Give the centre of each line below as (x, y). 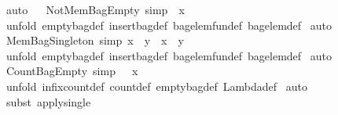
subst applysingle (48, 101)
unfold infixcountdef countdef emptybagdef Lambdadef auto (156, 86)
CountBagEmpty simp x (72, 71)
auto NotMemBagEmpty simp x (95, 9)
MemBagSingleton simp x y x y (95, 40)
